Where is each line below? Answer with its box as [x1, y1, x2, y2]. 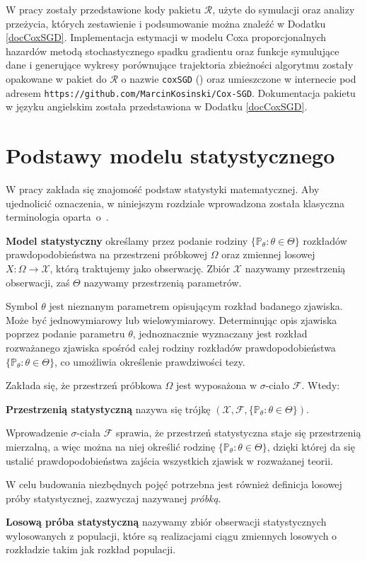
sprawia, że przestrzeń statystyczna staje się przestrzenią [116, 425, 361, 440]
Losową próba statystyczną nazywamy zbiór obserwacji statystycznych [6, 514, 327, 529]
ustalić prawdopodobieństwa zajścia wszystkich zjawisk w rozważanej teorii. [6, 453, 333, 468]
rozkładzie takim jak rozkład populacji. [6, 542, 176, 557]
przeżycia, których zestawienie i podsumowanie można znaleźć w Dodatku [6, 16, 326, 30]
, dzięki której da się [267, 439, 355, 453]
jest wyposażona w [175, 378, 257, 393]
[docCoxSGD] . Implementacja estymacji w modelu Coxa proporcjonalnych [6, 30, 327, 45]
